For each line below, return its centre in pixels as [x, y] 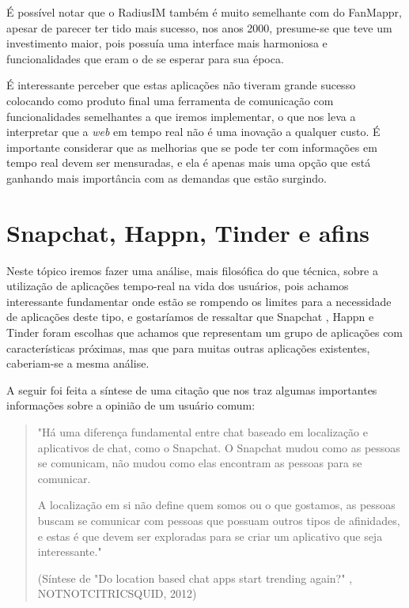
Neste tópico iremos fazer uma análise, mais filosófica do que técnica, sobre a [192, 270]
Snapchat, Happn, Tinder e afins [188, 232]
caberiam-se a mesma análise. [78, 363]
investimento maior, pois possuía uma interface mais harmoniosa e [167, 43]
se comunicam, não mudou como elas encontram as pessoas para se [200, 463]
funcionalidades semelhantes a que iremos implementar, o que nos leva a [181, 116]
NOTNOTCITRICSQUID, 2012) [117, 593]
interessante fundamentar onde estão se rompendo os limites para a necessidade [199, 301]
